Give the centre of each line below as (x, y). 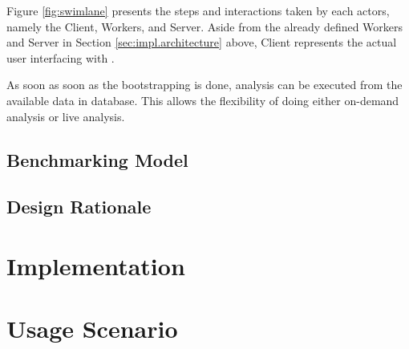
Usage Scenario (92, 329)
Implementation (96, 265)
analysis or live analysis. (66, 116)
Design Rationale (79, 207)
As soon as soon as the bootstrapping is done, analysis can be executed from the (204, 85)
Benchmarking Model (97, 159)
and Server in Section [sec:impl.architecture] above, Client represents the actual (202, 42)
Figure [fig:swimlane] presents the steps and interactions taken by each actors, (198, 10)
